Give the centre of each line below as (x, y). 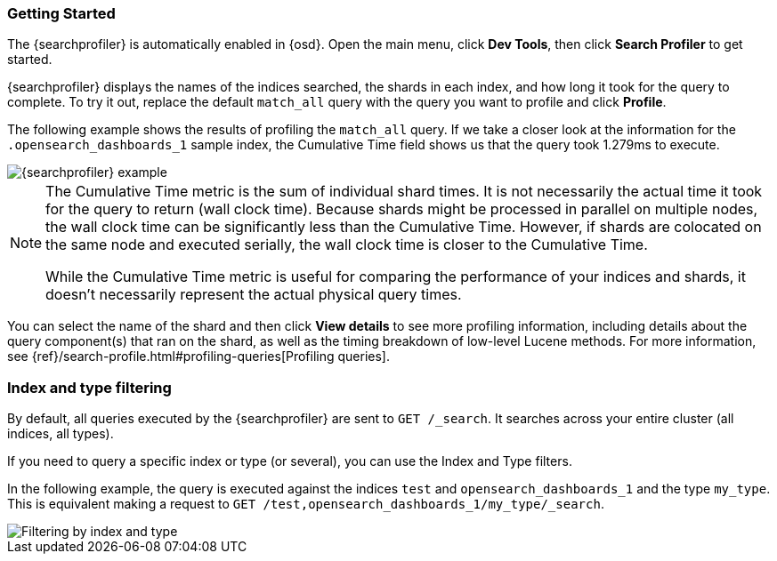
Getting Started (61, 13)
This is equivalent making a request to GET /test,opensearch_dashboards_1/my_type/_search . (306, 504)
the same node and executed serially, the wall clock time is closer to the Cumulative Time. (347, 245)
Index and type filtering (89, 387)
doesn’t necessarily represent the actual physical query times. (254, 295)
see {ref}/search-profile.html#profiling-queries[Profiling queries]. (199, 357)
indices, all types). (61, 434)
